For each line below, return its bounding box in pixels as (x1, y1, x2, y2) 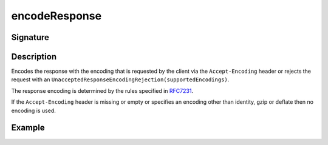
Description (11, 52, 57, 62)
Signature (11, 32, 50, 42)
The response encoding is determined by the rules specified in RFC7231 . (11, 87, 194, 94)
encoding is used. (11, 107, 56, 114)
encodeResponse (11, 9, 102, 22)
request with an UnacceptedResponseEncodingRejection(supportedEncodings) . (11, 76, 230, 83)
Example (11, 123, 45, 133)
